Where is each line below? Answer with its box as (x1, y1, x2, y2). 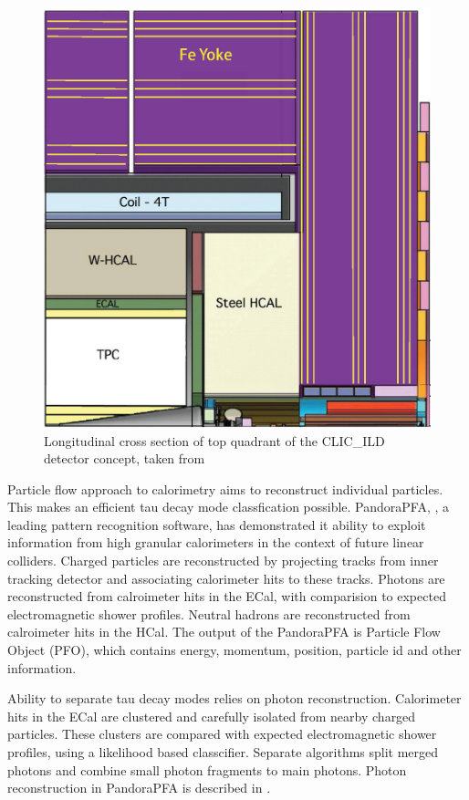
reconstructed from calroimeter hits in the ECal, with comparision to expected (7, 587, 446, 606)
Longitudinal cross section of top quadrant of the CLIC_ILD (44, 431, 385, 450)
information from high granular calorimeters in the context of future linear (7, 533, 424, 552)
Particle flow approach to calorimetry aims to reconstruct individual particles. (7, 479, 443, 498)
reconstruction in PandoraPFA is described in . (7, 778, 271, 797)
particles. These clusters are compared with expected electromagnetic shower (7, 724, 437, 743)
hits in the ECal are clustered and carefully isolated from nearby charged (7, 706, 416, 725)
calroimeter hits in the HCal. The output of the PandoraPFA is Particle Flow (7, 622, 441, 641)
